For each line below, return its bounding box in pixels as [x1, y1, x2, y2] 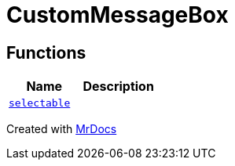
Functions [6, 42, 86, 63]
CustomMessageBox [6, 2, 229, 28]
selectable [9, 97, 71, 110]
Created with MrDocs [6, 122, 117, 136]
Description [83, 78, 154, 95]
